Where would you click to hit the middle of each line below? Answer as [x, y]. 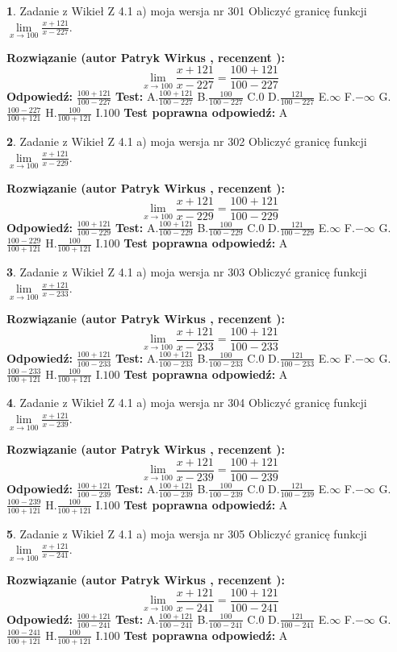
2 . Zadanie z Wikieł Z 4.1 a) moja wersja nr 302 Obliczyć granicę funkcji [187, 141]
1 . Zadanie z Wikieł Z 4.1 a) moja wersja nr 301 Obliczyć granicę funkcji [187, 10]
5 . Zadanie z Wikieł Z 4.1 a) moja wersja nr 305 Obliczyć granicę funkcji [187, 533]
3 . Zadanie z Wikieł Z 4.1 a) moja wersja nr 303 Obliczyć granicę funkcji [187, 272]
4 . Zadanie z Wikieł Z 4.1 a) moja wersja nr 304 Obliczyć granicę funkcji [187, 403]
